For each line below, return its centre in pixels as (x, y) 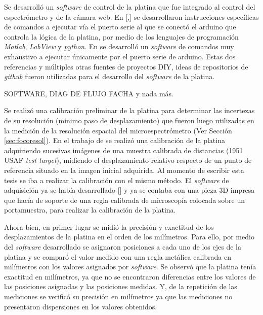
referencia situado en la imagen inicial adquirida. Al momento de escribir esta (124, 170)
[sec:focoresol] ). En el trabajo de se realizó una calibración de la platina (115, 140)
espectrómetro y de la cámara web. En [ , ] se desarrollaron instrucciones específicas (131, 16)
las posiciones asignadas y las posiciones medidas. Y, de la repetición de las (121, 286)
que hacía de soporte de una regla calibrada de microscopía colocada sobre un (125, 200)
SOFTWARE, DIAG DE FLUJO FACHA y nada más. (89, 93)
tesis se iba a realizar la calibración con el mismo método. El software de (117, 180)
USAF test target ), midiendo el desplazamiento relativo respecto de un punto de (128, 160)
